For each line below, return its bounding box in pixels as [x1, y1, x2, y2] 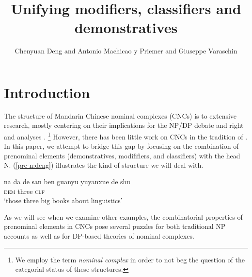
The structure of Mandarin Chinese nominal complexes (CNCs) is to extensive [4, 110, 237, 121]
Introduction [4, 82, 90, 102]
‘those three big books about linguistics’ [4, 195, 123, 206]
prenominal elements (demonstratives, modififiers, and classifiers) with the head [4, 150, 240, 160]
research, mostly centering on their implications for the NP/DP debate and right [4, 120, 244, 130]
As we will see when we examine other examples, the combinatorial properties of [4, 211, 243, 222]
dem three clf [4, 186, 45, 196]
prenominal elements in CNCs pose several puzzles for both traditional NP [4, 221, 226, 231]
